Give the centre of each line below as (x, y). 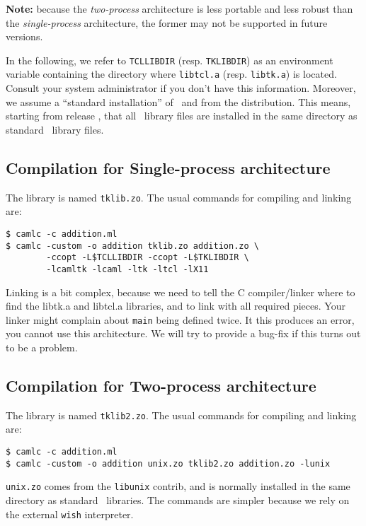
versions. (24, 36)
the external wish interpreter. (70, 514)
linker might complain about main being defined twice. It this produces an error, (180, 319)
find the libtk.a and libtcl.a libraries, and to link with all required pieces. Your (176, 306)
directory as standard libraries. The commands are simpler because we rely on (178, 500)
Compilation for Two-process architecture (161, 385)
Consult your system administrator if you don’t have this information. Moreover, (181, 88)
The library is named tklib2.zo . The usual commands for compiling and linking (181, 415)
